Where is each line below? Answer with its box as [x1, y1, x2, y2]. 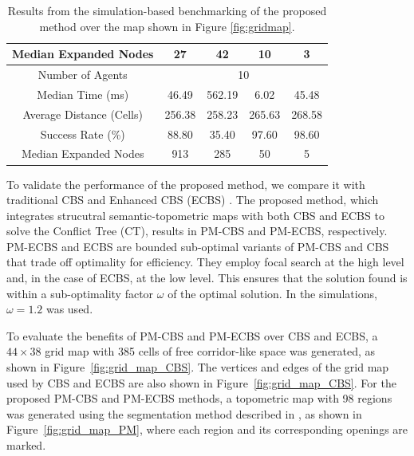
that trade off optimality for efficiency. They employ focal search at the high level [6, 254, 404, 270]
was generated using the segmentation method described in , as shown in [6, 405, 362, 422]
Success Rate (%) [40, 125, 125, 142]
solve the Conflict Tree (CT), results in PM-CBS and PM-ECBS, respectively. [6, 222, 388, 239]
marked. [6, 437, 46, 453]
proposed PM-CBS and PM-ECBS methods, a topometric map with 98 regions [6, 390, 392, 407]
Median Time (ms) [37, 85, 129, 102]
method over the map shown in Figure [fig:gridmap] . [39, 18, 295, 34]
